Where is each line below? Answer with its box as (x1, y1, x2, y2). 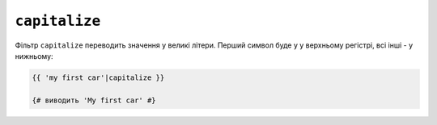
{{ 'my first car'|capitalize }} (32, 73, 165, 82)
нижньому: (15, 51, 53, 60)
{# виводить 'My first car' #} (32, 95, 157, 105)
